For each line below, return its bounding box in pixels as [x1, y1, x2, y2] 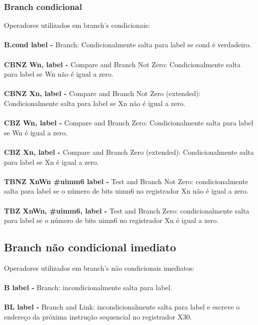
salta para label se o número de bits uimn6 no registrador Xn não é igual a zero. [4, 186, 249, 196]
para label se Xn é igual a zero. [4, 156, 99, 167]
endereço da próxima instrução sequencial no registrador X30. [4, 311, 192, 322]
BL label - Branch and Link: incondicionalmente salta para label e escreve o [4, 302, 240, 312]
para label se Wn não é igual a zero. [4, 69, 113, 79]
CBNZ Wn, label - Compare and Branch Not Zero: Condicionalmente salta [4, 59, 241, 69]
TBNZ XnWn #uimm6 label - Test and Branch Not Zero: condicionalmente [4, 176, 249, 186]
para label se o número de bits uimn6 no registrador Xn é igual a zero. [4, 215, 219, 225]
